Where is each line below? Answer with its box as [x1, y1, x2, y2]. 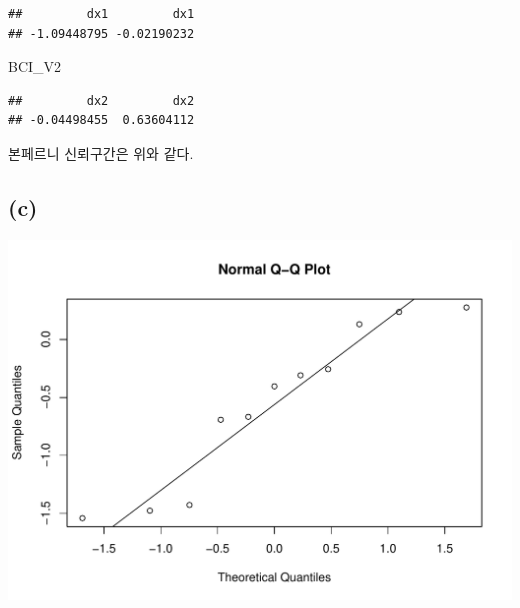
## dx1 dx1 [8, 7, 195, 21]
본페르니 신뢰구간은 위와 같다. [8, 142, 194, 163]
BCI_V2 [8, 56, 62, 77]
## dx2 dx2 [8, 93, 195, 108]
